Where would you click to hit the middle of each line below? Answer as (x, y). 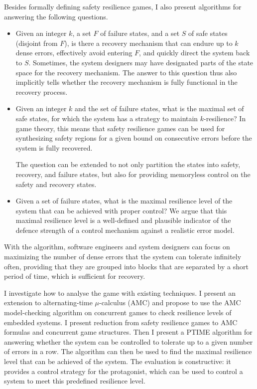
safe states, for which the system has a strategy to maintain (107, 118)
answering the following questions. (56, 16)
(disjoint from (37, 43)
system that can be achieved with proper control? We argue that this (121, 210)
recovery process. (42, 92)
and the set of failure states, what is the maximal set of (159, 108)
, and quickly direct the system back (194, 53)
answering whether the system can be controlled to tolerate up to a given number (128, 341)
